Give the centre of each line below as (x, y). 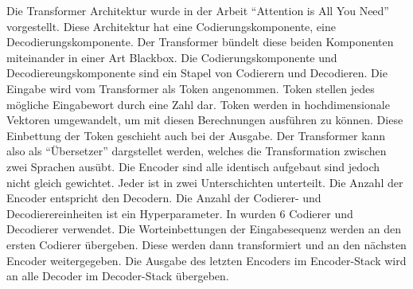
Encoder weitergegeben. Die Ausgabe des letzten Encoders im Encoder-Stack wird (206, 260)
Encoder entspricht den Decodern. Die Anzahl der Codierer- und (164, 198)
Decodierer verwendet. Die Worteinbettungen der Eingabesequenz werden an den (204, 229)
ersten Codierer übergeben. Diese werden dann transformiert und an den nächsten (206, 244)
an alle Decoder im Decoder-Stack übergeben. (118, 276)
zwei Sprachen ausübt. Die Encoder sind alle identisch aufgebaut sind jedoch (193, 166)
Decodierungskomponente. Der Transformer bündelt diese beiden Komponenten (200, 42)
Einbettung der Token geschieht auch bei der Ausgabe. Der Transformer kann (196, 135)
